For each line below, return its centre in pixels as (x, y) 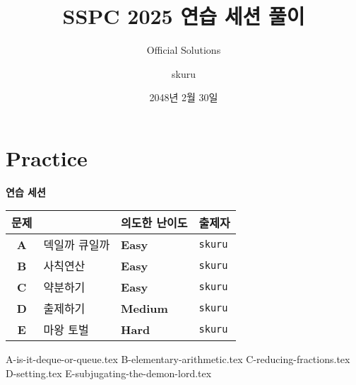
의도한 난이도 (154, 223)
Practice (47, 157)
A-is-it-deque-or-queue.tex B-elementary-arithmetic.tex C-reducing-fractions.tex (178, 359)
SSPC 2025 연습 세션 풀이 (184, 16)
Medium (144, 308)
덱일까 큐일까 (77, 245)
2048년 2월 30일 (184, 97)
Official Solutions (184, 50)
